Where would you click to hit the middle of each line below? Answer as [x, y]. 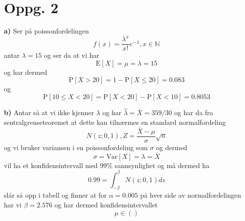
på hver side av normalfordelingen [191, 195]
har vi [13, 205]
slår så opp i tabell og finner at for [56, 195]
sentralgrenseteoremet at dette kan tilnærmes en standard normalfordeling [115, 122]
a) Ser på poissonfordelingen [47, 31]
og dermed [172, 147]
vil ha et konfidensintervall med [51, 165]
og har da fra [194, 112]
